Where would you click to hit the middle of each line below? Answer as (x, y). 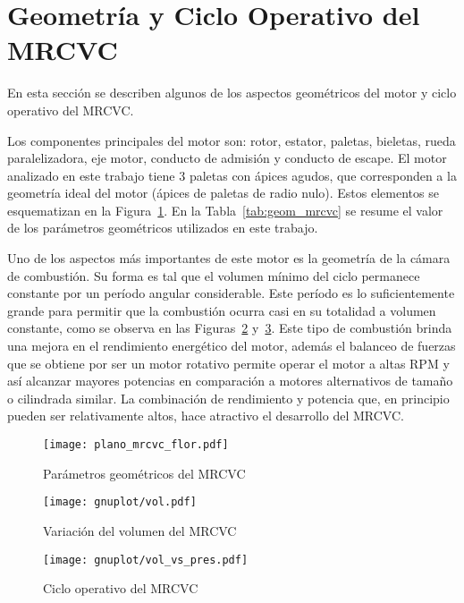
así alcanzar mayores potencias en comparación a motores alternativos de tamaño (230, 381)
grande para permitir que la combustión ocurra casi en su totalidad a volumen (222, 310)
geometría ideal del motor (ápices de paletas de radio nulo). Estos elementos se (223, 193)
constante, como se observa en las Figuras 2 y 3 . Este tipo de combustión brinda (230, 328)
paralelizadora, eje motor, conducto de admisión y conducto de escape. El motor (227, 158)
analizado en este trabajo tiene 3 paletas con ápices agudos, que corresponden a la (232, 175)
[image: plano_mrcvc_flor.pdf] (136, 445)
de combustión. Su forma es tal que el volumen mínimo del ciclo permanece (214, 275)
